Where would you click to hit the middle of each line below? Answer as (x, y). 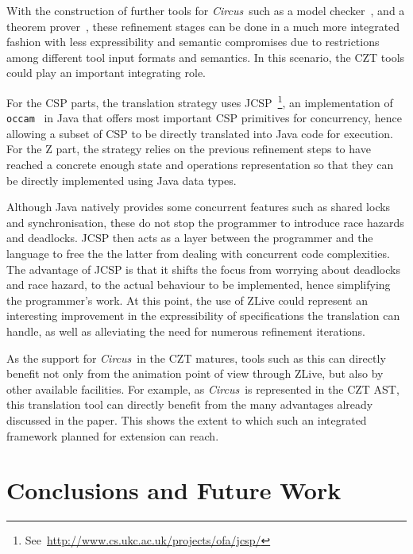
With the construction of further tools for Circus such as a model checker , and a (206, 10)
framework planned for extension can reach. (113, 435)
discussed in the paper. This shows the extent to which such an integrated (187, 419)
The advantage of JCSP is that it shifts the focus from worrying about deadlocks (203, 269)
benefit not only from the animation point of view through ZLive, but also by (195, 373)
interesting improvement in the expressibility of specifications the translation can (203, 315)
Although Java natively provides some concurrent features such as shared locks (199, 207)
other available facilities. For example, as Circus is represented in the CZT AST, (203, 389)
